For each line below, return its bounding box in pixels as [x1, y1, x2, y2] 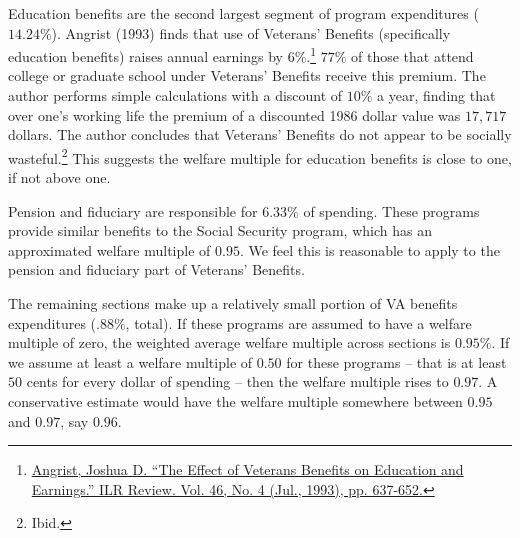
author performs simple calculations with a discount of [8, 85, 343, 106]
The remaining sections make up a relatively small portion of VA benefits [8, 293, 458, 314]
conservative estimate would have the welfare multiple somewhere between [8, 391, 463, 411]
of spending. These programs [303, 200, 480, 221]
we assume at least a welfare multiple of [8, 351, 253, 372]
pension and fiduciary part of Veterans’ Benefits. [8, 259, 305, 280]
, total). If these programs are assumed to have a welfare [125, 312, 472, 333]
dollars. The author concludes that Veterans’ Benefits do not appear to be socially [8, 124, 512, 145]
